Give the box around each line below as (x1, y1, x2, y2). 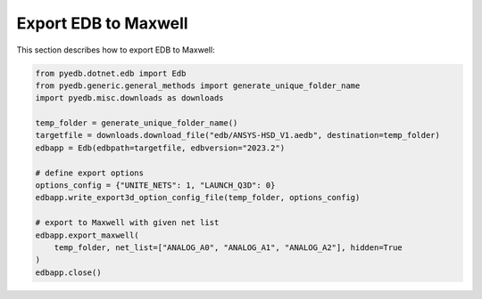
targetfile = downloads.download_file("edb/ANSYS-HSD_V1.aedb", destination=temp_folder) (35, 130, 441, 141)
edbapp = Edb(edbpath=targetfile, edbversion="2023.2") (35, 142, 286, 153)
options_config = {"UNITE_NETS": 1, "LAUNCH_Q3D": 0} (35, 181, 276, 190)
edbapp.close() (35, 267, 102, 278)
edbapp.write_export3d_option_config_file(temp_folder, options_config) (35, 192, 361, 203)
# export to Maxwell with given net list (35, 218, 220, 228)
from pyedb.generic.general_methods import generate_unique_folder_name (35, 80, 361, 91)
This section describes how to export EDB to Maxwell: (16, 44, 215, 55)
